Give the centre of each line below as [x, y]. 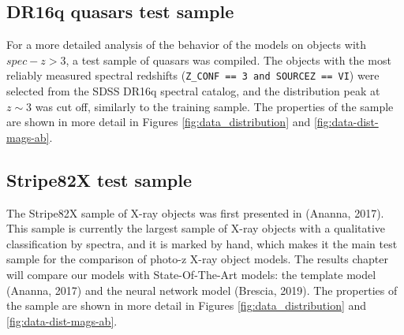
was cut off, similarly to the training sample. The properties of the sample [214, 106]
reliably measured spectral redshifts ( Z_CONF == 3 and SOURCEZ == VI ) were [193, 75]
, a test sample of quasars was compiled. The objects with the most [228, 60]
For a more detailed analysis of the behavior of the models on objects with [187, 45]
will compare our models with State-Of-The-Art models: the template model [191, 274]
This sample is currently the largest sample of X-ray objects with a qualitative [196, 228]
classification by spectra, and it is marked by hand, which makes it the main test [202, 243]
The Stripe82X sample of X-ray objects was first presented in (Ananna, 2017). [195, 212]
